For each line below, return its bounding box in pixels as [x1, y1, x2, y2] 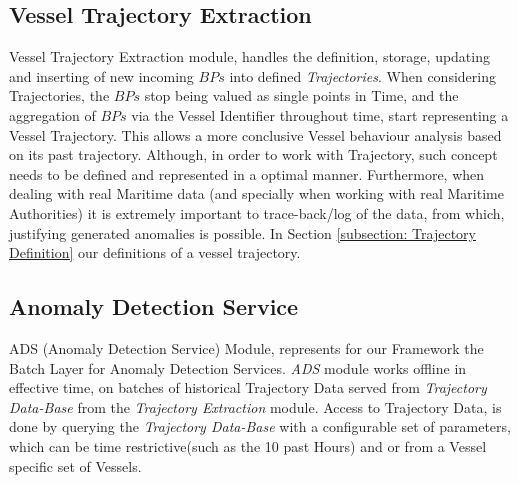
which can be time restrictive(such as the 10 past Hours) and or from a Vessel [9, 435, 487, 456]
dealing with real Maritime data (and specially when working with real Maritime [9, 183, 504, 204]
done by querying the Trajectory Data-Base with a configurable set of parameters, [9, 416, 511, 437]
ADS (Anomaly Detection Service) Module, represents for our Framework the [9, 337, 484, 358]
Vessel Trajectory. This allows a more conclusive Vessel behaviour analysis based [9, 124, 502, 145]
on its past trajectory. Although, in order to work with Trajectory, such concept [9, 144, 498, 165]
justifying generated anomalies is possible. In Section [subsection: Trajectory [9, 222, 476, 243]
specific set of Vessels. [9, 455, 142, 476]
